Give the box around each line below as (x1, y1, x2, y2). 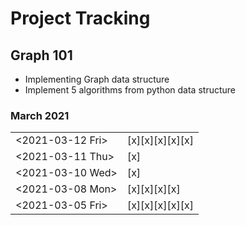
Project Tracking (10, 7, 151, 30)
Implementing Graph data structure (24, 73, 170, 85)
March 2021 (10, 108, 70, 122)
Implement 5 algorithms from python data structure (24, 84, 236, 96)
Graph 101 (10, 47, 73, 64)
